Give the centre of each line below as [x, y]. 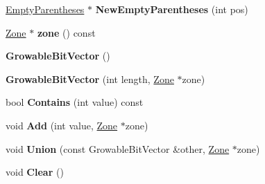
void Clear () [35, 172]
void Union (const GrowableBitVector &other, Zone [118, 148]
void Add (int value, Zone [62, 125]
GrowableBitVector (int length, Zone [90, 79]
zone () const [66, 32]
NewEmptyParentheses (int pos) [172, 9]
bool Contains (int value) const [75, 102]
